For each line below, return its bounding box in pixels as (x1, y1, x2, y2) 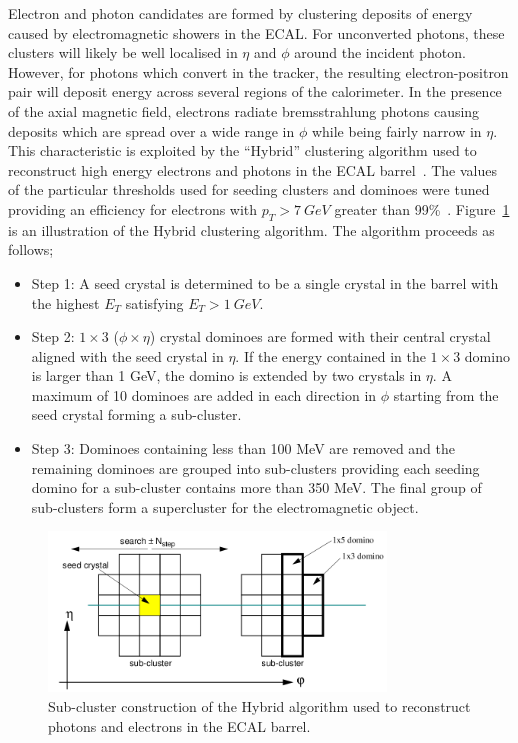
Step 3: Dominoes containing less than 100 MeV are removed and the (31, 438, 456, 459)
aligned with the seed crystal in (31, 345, 224, 366)
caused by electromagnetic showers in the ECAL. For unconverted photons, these (8, 22, 505, 43)
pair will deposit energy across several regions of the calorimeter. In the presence (8, 81, 502, 102)
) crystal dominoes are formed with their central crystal (149, 326, 491, 347)
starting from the (393, 384, 499, 405)
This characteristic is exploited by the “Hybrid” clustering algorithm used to (8, 140, 477, 161)
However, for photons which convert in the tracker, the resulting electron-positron (8, 61, 509, 82)
